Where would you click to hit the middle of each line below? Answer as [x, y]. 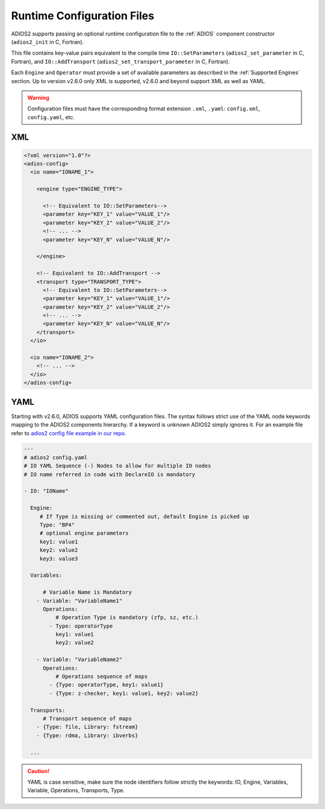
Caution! [39, 771]
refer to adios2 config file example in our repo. [69, 433]
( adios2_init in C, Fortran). [48, 42]
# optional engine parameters [84, 533]
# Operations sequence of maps [101, 677]
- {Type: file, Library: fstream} [87, 727]
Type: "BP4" [57, 525]
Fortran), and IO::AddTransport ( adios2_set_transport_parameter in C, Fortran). [120, 61]
